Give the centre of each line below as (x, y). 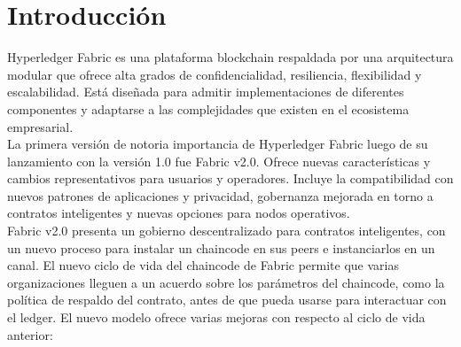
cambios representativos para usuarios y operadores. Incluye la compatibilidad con (230, 178)
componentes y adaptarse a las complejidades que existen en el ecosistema (208, 108)
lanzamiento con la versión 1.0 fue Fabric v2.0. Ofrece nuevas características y (219, 161)
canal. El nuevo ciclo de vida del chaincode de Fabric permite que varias (203, 265)
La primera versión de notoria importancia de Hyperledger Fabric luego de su (218, 144)
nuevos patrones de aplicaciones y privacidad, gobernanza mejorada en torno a (220, 195)
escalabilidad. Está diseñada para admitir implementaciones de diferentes (206, 92)
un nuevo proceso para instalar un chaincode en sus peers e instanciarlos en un (221, 247)
